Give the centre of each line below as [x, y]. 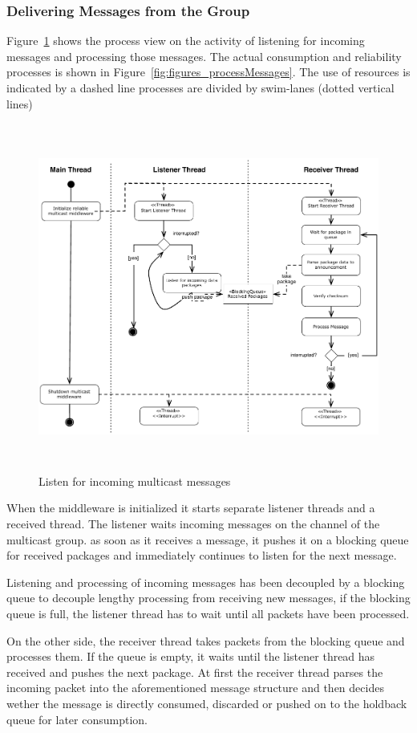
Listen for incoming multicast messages [135, 481]
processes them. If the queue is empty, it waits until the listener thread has [191, 656]
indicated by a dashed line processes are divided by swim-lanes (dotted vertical [200, 88]
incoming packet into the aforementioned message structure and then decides [195, 688]
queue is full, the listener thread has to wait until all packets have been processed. [208, 613]
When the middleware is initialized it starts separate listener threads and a [191, 508]
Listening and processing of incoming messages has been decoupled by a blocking [206, 582]
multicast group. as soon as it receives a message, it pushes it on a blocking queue [208, 539]
